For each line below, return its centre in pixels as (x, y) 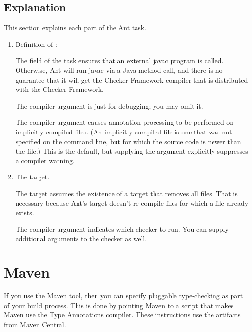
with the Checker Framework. (59, 89)
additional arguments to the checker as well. (81, 238)
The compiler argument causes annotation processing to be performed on (125, 122)
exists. (25, 212)
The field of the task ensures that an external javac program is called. (119, 60)
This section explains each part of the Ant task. (75, 28)
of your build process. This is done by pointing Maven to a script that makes (119, 305)
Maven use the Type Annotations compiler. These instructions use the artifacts (122, 315)
